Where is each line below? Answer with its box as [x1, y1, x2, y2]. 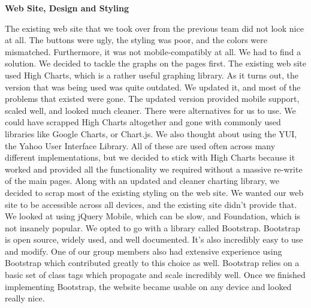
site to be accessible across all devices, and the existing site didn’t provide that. [5, 198, 297, 210]
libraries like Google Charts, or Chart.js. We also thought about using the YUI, [5, 127, 297, 140]
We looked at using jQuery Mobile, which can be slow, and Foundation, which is [5, 210, 300, 222]
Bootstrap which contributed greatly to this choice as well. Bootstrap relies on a [5, 256, 300, 269]
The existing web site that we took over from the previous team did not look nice [5, 22, 304, 34]
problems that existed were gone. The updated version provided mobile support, [5, 92, 300, 105]
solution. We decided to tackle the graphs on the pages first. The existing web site [5, 57, 306, 70]
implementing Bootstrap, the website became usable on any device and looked [5, 280, 292, 292]
